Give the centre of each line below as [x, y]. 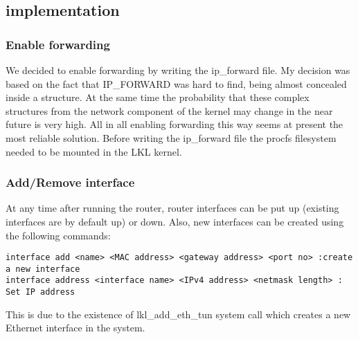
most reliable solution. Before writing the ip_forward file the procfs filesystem [171, 137]
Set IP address [41, 292]
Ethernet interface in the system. [75, 328]
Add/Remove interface [70, 182]
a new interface [43, 269]
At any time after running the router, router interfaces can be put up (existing [172, 208]
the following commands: [58, 235]
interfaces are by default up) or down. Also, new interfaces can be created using [175, 221]
